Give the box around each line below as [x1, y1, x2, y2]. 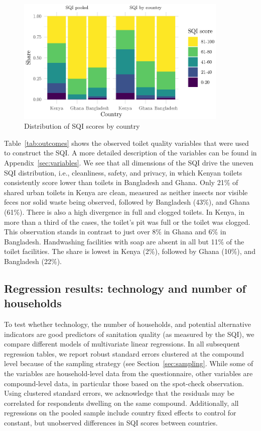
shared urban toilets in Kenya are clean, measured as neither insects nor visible [4, 187, 248, 197]
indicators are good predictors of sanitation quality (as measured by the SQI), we [4, 328, 254, 339]
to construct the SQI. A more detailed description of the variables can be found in [4, 147, 257, 158]
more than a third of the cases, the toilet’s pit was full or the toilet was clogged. [4, 216, 250, 227]
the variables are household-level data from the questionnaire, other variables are [4, 368, 253, 379]
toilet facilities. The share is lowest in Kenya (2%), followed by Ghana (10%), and [4, 246, 255, 256]
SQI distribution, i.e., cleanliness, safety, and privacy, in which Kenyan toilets [4, 167, 242, 178]
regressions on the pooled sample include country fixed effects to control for [4, 407, 236, 418]
